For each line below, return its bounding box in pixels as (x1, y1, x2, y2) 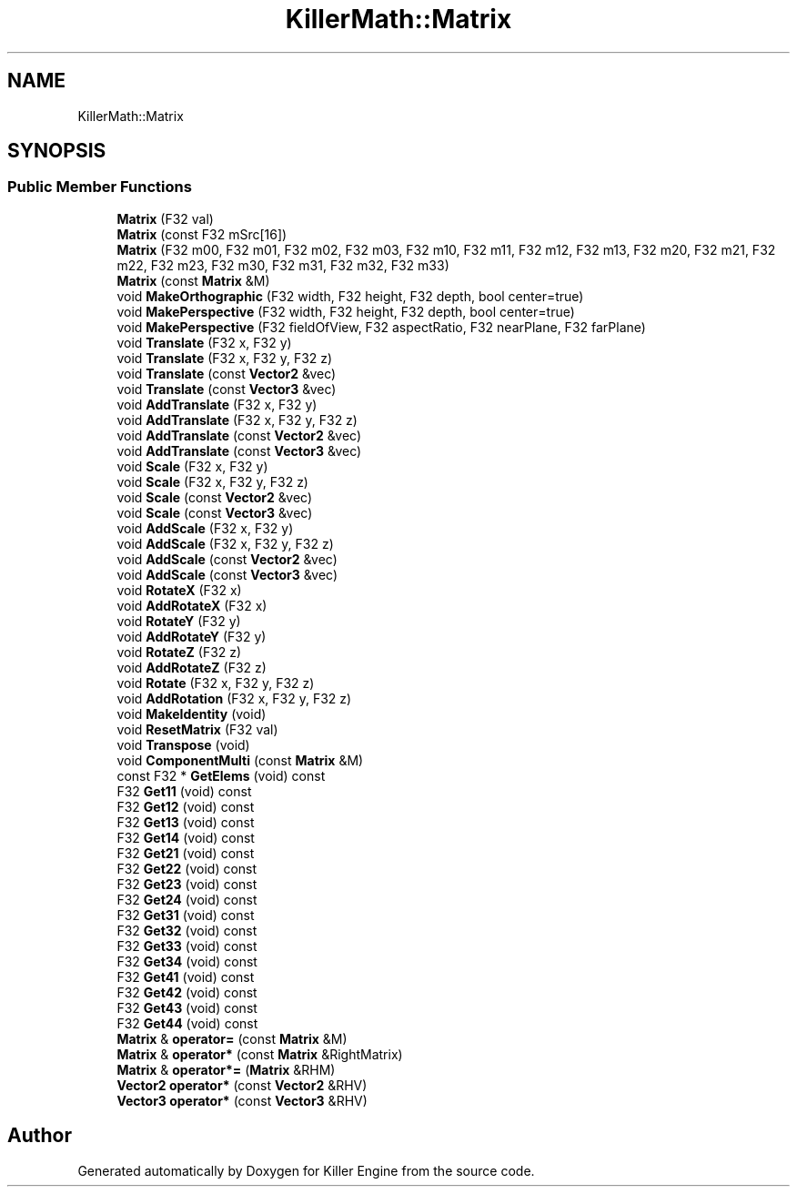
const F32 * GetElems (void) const (116, 767, 326, 784)
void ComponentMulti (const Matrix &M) (116, 752, 364, 768)
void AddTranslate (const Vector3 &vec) (116, 442, 362, 459)
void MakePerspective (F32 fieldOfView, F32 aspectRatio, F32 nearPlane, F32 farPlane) (116, 319, 646, 335)
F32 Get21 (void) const (116, 845, 255, 861)
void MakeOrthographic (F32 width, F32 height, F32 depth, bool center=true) (116, 288, 584, 304)
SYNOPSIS (7, 139, 106, 163)
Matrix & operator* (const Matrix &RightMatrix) (116, 1046, 403, 1062)
